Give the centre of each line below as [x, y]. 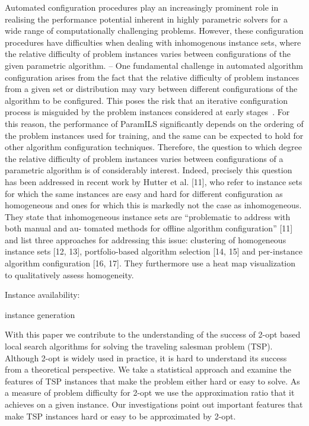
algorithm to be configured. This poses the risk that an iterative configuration [146, 100]
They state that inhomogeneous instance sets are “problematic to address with [148, 216]
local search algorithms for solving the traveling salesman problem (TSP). [139, 346]
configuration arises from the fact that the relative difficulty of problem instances [152, 77]
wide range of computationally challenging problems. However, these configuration [154, 31]
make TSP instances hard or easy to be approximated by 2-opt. [120, 416]
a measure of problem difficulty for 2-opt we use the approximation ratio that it [150, 392]
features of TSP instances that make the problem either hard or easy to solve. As [152, 381]
